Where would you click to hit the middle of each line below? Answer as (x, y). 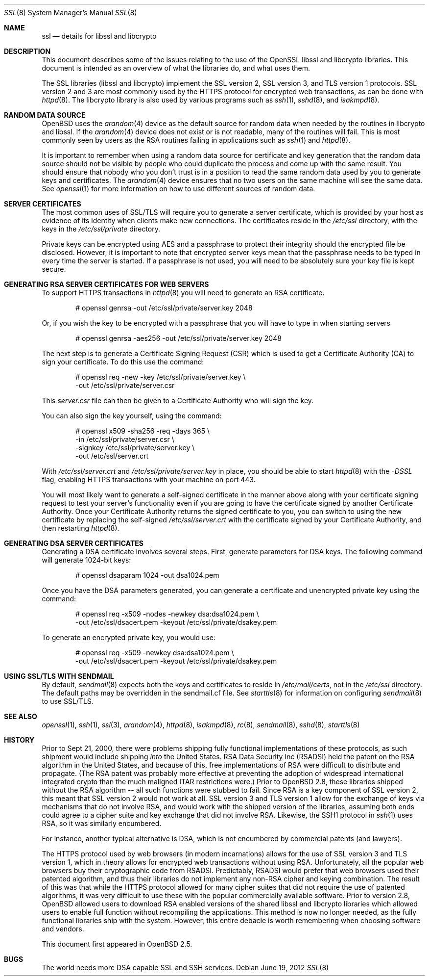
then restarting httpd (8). (81, 528)
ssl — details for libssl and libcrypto (99, 36)
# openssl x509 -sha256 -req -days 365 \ (143, 431)
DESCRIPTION (27, 51)
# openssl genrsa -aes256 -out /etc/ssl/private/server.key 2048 (179, 338)
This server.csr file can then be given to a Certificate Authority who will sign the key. (178, 400)
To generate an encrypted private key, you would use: (129, 637)
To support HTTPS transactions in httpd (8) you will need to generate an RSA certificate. (183, 293)
